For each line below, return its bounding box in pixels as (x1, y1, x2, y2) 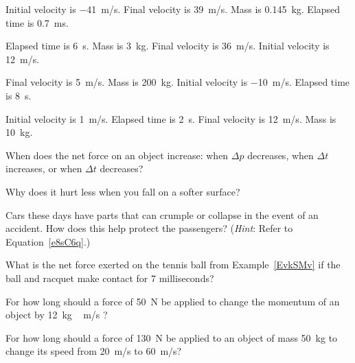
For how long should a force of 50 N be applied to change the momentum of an (5, 294, 340, 308)
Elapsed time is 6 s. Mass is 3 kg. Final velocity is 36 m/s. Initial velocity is (5, 38, 330, 53)
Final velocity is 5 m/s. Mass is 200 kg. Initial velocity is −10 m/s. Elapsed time (5, 75, 350, 89)
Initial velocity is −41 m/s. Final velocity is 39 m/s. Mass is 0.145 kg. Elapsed (5, 2, 341, 16)
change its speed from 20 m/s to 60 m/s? (5, 344, 182, 358)
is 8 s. (5, 88, 32, 102)
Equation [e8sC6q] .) (5, 234, 91, 248)
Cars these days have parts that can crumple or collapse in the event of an (5, 207, 319, 222)
